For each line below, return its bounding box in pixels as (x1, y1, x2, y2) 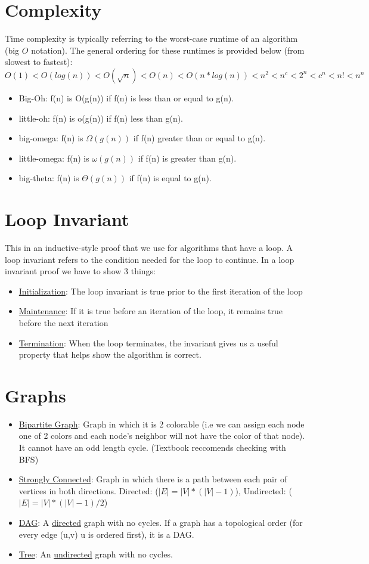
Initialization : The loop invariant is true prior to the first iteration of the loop (18, 284, 303, 297)
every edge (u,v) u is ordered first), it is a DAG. (18, 528, 194, 540)
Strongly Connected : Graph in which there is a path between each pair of (18, 473, 287, 485)
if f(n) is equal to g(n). (129, 172, 212, 184)
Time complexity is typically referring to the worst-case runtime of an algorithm (5, 32, 298, 45)
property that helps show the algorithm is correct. (18, 348, 201, 361)
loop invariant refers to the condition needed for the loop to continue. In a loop (5, 253, 294, 265)
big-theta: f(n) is (18, 172, 79, 184)
